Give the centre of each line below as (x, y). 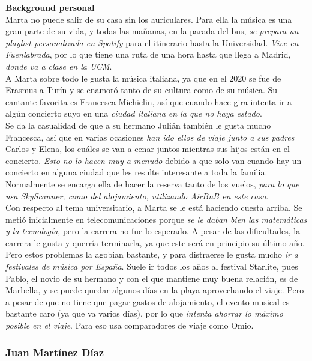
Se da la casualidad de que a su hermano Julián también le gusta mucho (138, 125)
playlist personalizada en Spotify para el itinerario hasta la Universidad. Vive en (152, 42)
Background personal (50, 7)
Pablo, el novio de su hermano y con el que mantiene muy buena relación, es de (152, 278)
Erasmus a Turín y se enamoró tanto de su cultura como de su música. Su (142, 90)
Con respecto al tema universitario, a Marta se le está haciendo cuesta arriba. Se (154, 208)
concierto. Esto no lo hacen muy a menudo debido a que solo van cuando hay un (154, 160)
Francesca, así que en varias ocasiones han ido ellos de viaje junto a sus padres (150, 137)
